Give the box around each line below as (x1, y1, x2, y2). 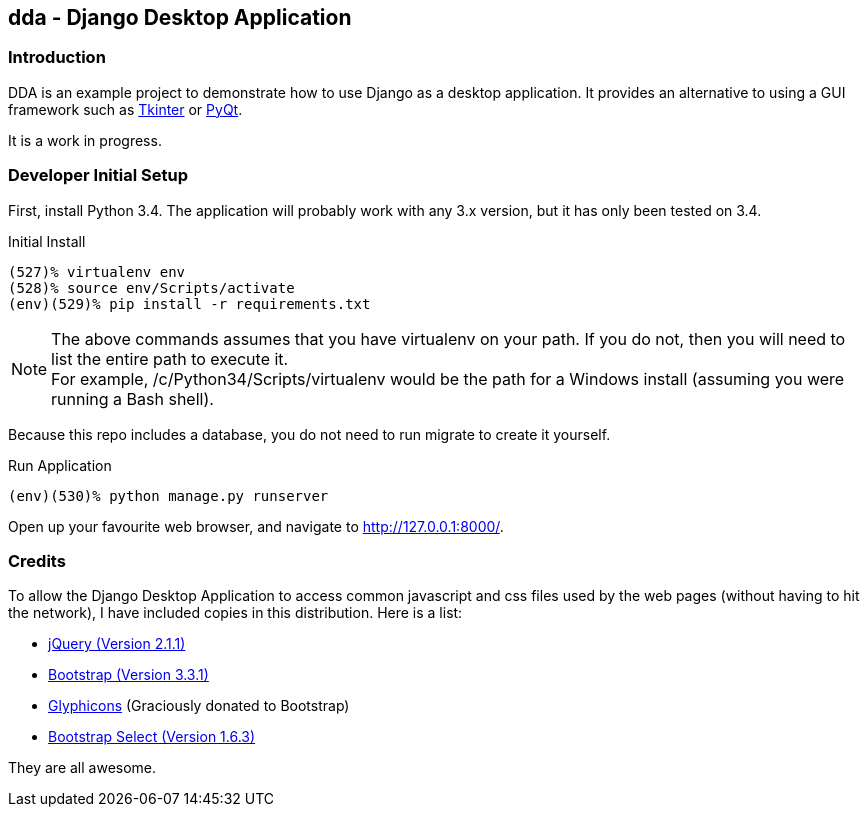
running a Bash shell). (51, 388, 214, 409)
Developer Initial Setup (8, 165, 188, 186)
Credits (8, 550, 66, 571)
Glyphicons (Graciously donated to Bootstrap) (48, 697, 350, 715)
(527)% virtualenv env (8, 263, 186, 280)
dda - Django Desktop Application (8, 5, 352, 30)
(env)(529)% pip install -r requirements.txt (8, 295, 371, 312)
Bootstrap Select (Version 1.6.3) (48, 728, 256, 746)
